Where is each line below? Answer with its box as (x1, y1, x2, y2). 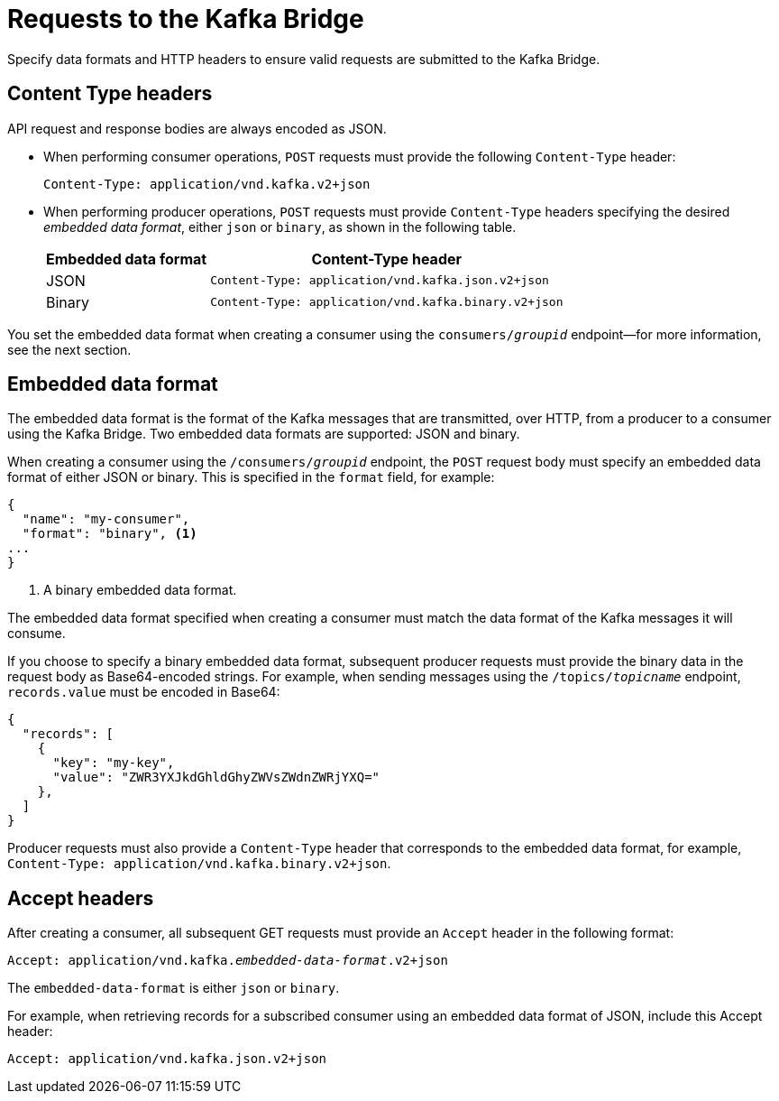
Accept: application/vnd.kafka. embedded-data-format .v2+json (7, 953, 448, 968)
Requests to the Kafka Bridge (7, 4, 364, 34)
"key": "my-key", (52, 755, 175, 771)
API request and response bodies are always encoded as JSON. (7, 120, 387, 136)
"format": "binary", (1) (22, 526, 197, 541)
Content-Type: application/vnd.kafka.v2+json (43, 176, 371, 191)
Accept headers (7, 886, 154, 910)
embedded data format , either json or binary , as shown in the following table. (43, 218, 517, 235)
